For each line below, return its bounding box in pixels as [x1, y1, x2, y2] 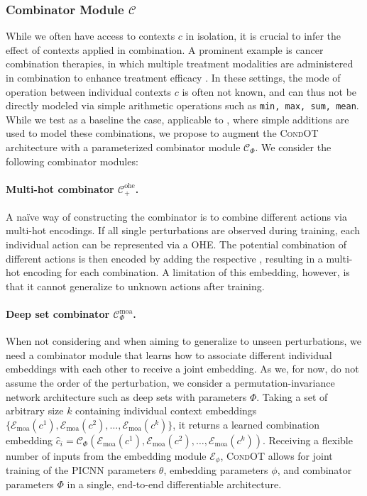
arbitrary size [6, 403, 64, 418]
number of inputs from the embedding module [6, 448, 207, 463]
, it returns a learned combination [172, 417, 320, 431]
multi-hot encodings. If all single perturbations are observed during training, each [6, 223, 361, 238]
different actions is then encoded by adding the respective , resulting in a [6, 250, 323, 265]
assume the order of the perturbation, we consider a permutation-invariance [6, 375, 335, 390]
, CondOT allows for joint [220, 448, 333, 463]
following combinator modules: [6, 153, 138, 168]
